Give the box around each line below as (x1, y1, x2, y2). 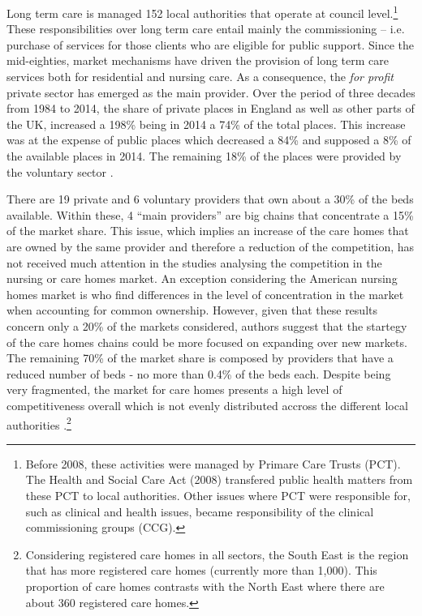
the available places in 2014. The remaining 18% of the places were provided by (6, 148, 402, 164)
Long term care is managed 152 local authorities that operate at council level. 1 (6, 2, 398, 21)
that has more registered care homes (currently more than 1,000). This (25, 562, 377, 579)
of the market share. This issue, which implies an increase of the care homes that (6, 222, 409, 239)
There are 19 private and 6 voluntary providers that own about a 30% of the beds (6, 190, 414, 207)
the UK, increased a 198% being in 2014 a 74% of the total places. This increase (6, 115, 406, 132)
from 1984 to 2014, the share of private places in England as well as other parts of (6, 100, 415, 117)
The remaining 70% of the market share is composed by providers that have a (6, 349, 394, 366)
